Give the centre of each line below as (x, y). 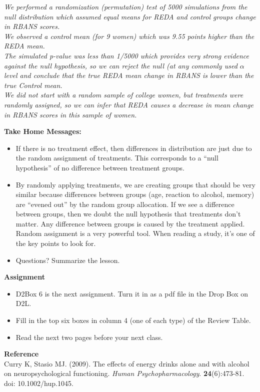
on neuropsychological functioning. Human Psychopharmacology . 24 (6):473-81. (124, 373)
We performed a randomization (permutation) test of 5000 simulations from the (126, 6)
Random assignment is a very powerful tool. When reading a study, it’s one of (135, 233)
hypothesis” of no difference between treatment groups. (100, 167)
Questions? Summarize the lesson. (68, 260)
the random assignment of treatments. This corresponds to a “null (117, 158)
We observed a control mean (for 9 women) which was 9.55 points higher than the (129, 36)
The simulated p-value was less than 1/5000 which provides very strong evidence (127, 55)
